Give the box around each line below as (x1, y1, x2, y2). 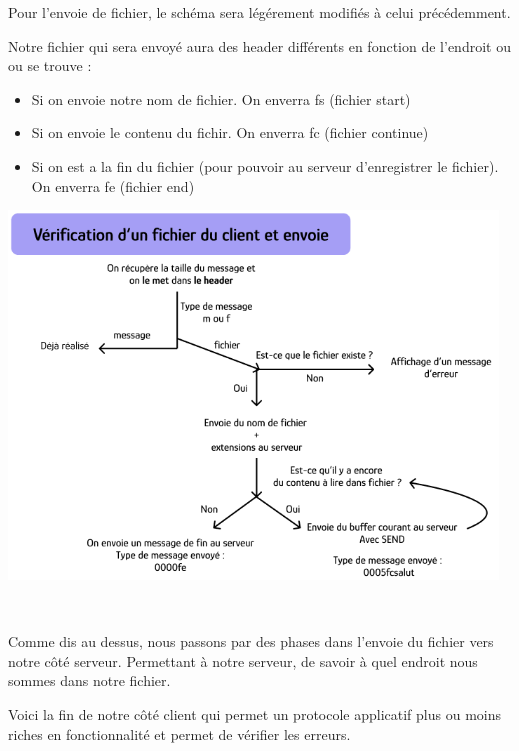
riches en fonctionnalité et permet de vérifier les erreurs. (8, 723, 351, 744)
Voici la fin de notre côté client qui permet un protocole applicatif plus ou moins (8, 704, 502, 725)
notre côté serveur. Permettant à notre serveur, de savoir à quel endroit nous (8, 650, 478, 671)
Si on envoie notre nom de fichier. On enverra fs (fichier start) (31, 88, 411, 109)
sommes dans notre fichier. (8, 670, 171, 691)
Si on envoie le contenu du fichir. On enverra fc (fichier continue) (31, 122, 429, 143)
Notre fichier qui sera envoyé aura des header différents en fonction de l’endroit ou (8, 35, 511, 56)
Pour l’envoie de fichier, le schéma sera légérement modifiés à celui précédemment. (8, 2, 511, 22)
